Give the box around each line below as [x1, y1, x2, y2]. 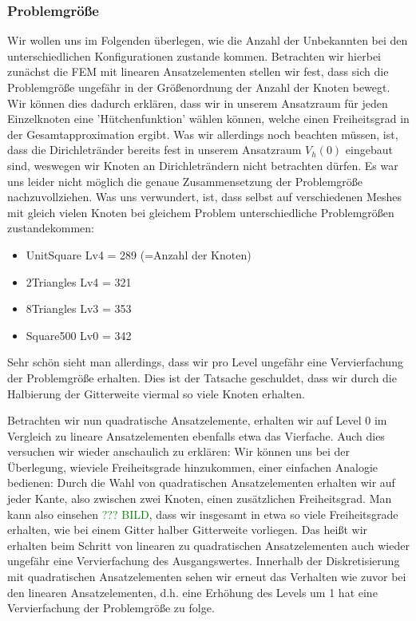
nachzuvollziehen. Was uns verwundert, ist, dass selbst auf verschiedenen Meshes [7, 188, 402, 205]
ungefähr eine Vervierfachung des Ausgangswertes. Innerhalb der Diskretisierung [7, 552, 400, 569]
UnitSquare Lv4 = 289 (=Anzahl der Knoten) [26, 246, 252, 263]
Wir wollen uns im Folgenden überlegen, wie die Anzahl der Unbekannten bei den [7, 32, 408, 49]
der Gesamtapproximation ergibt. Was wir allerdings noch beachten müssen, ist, [7, 125, 398, 142]
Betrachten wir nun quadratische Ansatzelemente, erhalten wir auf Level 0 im [7, 412, 387, 429]
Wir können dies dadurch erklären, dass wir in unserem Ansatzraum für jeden [7, 94, 388, 111]
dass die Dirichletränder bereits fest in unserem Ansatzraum [7, 141, 302, 158]
